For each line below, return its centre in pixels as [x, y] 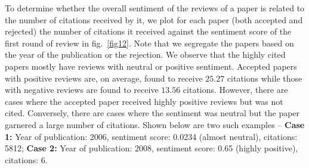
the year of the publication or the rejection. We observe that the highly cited [145, 55]
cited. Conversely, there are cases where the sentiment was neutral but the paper [152, 113]
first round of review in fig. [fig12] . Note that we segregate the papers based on [149, 43]
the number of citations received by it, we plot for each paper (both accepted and [154, 19]
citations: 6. [26, 159]
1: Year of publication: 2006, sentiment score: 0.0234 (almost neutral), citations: [151, 136]
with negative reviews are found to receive [82, 90]
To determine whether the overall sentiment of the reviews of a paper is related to [155, 8]
